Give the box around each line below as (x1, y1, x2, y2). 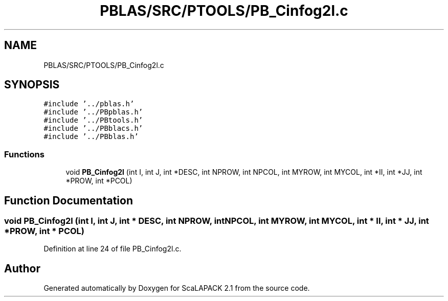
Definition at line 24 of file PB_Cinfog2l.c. (43, 244, 182, 253)
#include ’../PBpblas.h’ (43, 108, 143, 117)
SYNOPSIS (4, 78, 60, 91)
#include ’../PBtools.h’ (43, 116, 143, 125)
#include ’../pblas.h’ (43, 100, 135, 108)
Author (4, 262, 40, 275)
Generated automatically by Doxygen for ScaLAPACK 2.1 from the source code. (43, 284, 310, 293)
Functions (4, 149, 44, 159)
